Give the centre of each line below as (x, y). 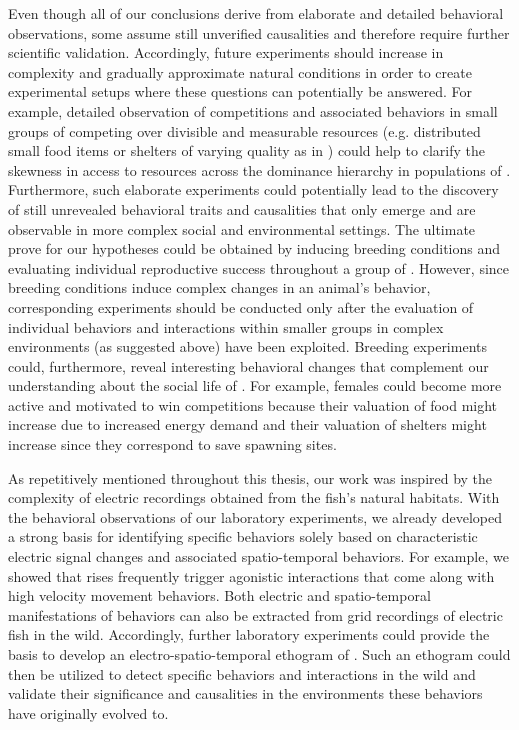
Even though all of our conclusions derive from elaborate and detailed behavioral (256, 13)
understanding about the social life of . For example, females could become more (255, 385)
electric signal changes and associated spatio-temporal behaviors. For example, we (258, 556)
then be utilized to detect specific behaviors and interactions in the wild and (242, 673)
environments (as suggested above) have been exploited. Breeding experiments (247, 346)
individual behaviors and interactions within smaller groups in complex (226, 326)
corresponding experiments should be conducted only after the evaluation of (241, 306)
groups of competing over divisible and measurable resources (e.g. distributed (244, 130)
